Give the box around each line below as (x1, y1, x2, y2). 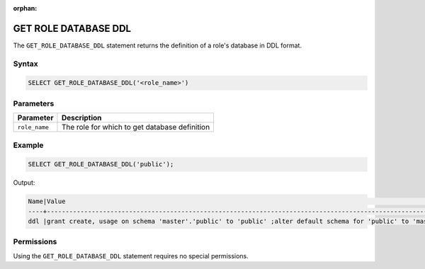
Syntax (13, 59, 38, 69)
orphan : (13, 4, 38, 12)
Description (61, 113, 102, 123)
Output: (13, 178, 35, 187)
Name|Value (28, 198, 66, 205)
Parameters (13, 98, 55, 108)
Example (13, 140, 44, 150)
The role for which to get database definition (61, 122, 210, 132)
